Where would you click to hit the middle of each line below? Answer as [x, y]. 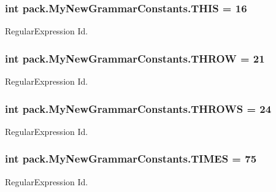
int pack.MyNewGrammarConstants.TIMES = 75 [131, 159]
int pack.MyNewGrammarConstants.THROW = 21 [135, 58]
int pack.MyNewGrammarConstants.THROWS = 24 [138, 108]
